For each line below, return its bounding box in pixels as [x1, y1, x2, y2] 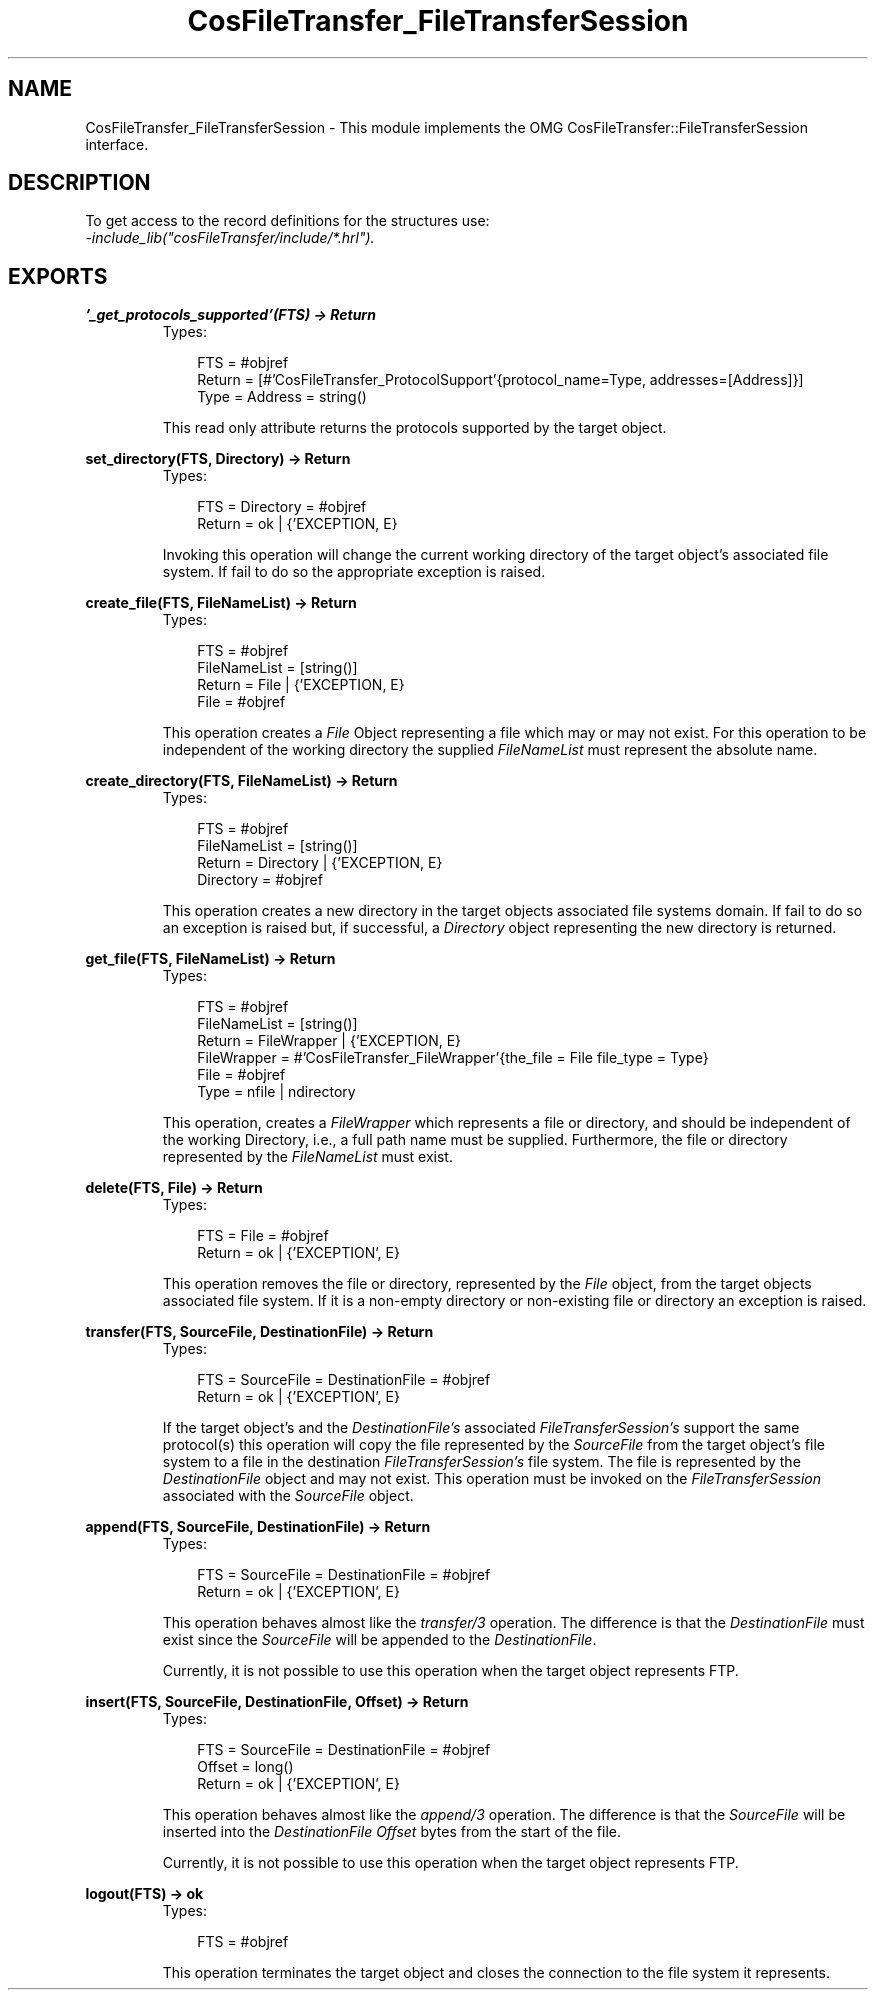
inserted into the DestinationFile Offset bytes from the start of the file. [162, 1823, 622, 1841]
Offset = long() [197, 1758, 294, 1776]
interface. [85, 135, 149, 153]
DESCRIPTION [8, 170, 151, 196]
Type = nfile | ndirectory [197, 1083, 356, 1101]
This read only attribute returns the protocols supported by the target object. [162, 419, 667, 437]
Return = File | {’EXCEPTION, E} [197, 676, 405, 694]
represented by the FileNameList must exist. [162, 1148, 453, 1166]
